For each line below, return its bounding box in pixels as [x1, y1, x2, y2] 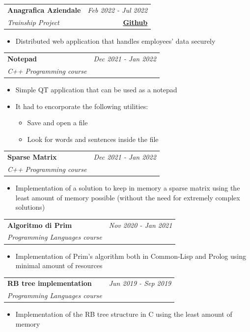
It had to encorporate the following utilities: [15, 101, 148, 111]
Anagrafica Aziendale [7, 4, 81, 15]
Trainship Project [7, 17, 59, 27]
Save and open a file [27, 117, 88, 128]
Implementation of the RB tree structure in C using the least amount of [15, 309, 232, 319]
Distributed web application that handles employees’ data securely [15, 35, 216, 46]
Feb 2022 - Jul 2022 [87, 4, 148, 15]
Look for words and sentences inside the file [27, 134, 159, 144]
